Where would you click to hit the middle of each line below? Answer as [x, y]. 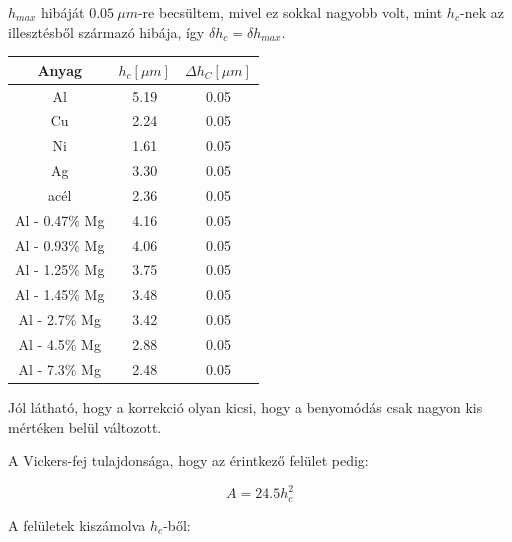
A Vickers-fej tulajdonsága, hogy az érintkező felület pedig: [188, 460]
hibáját [62, 12]
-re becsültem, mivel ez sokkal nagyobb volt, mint [290, 12]
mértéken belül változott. [85, 426]
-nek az [481, 12]
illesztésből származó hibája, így [106, 31]
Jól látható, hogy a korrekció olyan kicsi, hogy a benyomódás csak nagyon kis [245, 406]
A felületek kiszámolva [77, 524]
